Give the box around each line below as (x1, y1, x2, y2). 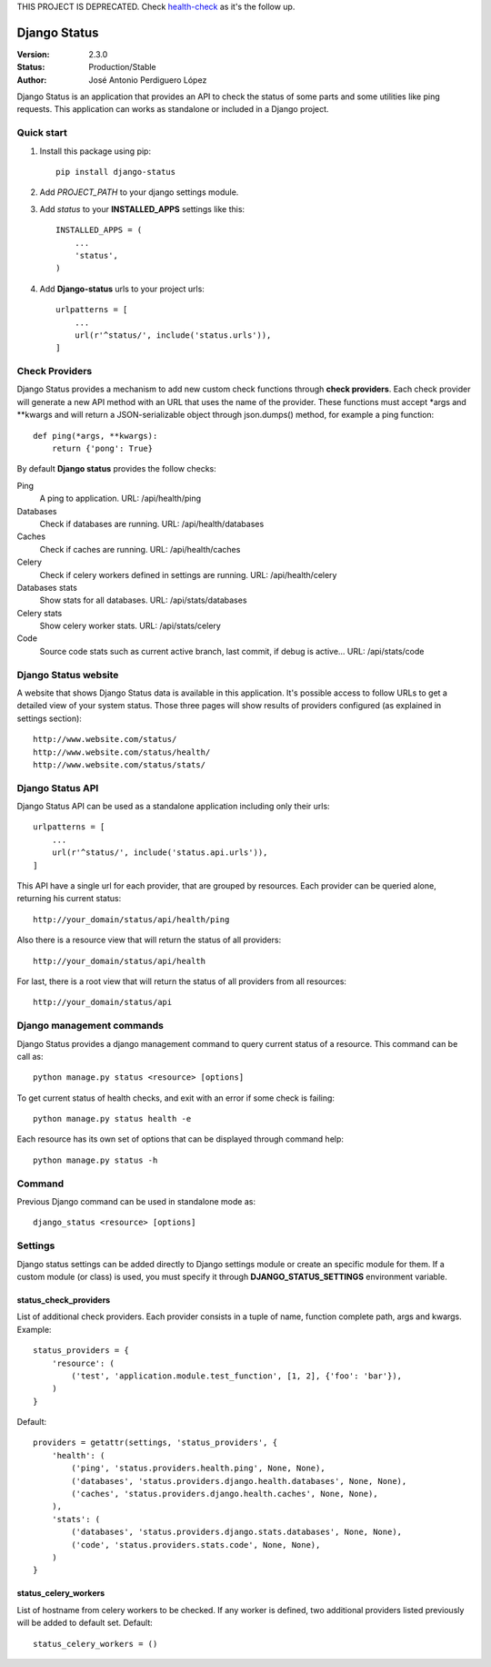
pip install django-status (55, 167, 176, 177)
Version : (16, 48, 50, 59)
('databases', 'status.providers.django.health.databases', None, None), (71, 1476, 407, 1486)
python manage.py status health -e (33, 1113, 192, 1124)
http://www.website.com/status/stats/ (33, 759, 206, 769)
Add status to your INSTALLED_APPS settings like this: (39, 203, 245, 214)
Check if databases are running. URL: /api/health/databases (39, 518, 265, 529)
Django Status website (16, 668, 119, 681)
